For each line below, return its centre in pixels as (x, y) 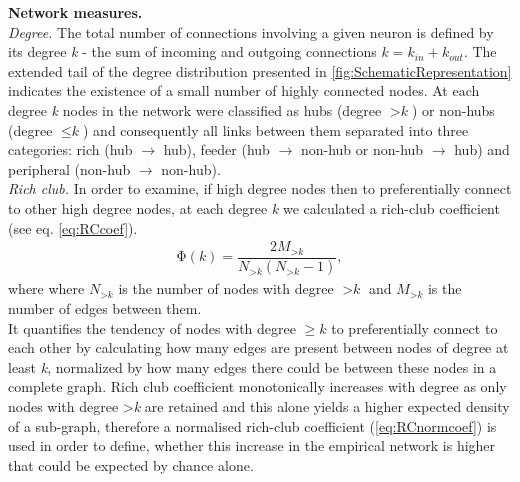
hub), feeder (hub (216, 149)
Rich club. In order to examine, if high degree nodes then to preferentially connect (260, 188)
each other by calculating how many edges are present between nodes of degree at (258, 347)
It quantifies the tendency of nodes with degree (152, 327)
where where (46, 288)
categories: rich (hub (70, 149)
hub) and (482, 149)
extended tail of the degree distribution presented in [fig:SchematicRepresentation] (260, 70)
